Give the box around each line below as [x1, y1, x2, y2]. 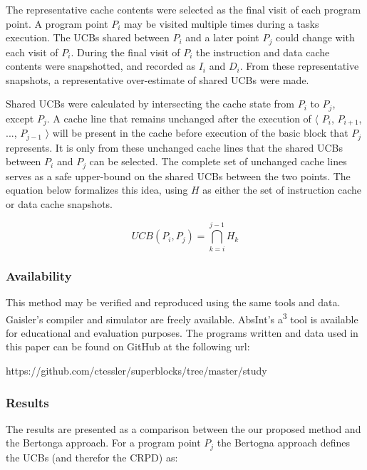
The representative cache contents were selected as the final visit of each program [6, 2, 361, 16]
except [6, 110, 34, 125]
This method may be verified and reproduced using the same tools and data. [6, 294, 341, 309]
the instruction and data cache [196, 44, 330, 59]
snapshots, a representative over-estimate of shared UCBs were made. [6, 72, 309, 87]
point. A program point [6, 16, 108, 31]
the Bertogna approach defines [217, 435, 351, 450]
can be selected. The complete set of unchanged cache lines [89, 154, 347, 169]
